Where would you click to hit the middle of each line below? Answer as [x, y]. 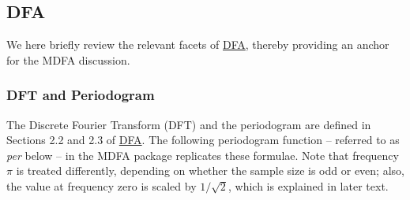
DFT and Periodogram [81, 95]
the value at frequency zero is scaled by [102, 185]
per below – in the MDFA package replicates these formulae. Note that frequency [203, 155]
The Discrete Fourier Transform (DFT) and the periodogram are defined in [189, 124]
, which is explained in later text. [308, 185]
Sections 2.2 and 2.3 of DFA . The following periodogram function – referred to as [203, 140]
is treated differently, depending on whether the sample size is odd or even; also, [210, 170]
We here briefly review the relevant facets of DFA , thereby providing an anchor [198, 44]
